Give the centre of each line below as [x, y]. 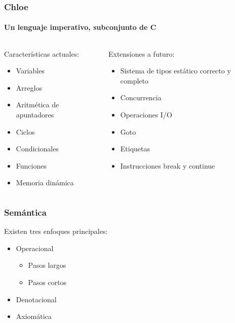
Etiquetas [135, 149]
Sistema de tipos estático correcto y [175, 71]
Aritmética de [37, 105]
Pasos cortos [47, 282]
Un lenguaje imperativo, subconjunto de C [80, 27]
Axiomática [34, 316]
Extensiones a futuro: [141, 53]
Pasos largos [47, 265]
